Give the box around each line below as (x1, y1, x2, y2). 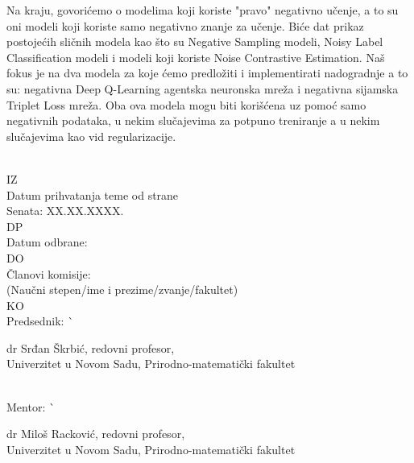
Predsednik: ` (6, 312, 74, 329)
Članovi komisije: (6, 265, 91, 282)
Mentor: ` (6, 398, 55, 415)
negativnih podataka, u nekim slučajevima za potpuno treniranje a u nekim (6, 112, 380, 129)
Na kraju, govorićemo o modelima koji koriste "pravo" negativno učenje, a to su (6, 2, 399, 18)
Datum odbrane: (6, 234, 88, 250)
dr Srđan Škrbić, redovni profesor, (6, 339, 175, 356)
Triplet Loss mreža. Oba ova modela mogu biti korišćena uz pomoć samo (6, 96, 366, 113)
